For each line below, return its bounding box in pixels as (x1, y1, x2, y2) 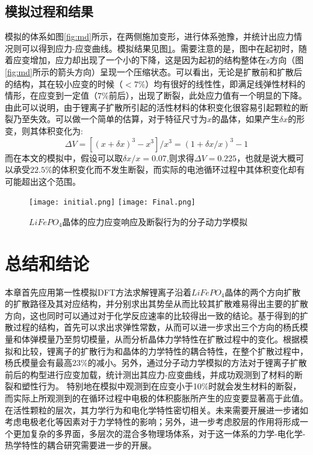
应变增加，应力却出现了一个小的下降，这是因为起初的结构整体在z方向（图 (13, 54, 304, 66)
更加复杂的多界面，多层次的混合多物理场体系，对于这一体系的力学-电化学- (13, 427, 306, 439)
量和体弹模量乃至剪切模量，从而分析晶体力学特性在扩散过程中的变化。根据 (5, 333, 300, 345)
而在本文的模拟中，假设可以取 (5, 151, 123, 164)
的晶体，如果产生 (212, 113, 280, 125)
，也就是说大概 (237, 151, 296, 164)
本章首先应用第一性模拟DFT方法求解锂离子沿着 (5, 285, 191, 298)
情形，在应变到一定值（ (5, 89, 98, 102)
